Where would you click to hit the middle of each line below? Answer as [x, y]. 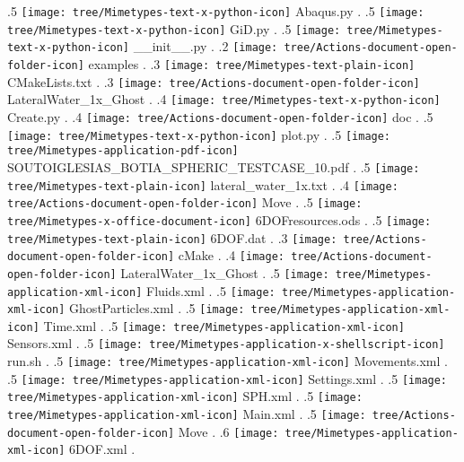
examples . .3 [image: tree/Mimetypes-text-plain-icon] [252, 63]
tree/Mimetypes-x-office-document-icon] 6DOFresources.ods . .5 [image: [219, 219]
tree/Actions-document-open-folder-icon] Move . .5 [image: [185, 202]
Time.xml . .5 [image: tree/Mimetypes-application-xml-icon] [224, 325]
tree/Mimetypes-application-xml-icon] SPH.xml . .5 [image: [185, 396]
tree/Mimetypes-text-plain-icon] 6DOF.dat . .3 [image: [172, 237]
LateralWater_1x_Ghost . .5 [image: [225, 272]
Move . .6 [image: [228, 431]
